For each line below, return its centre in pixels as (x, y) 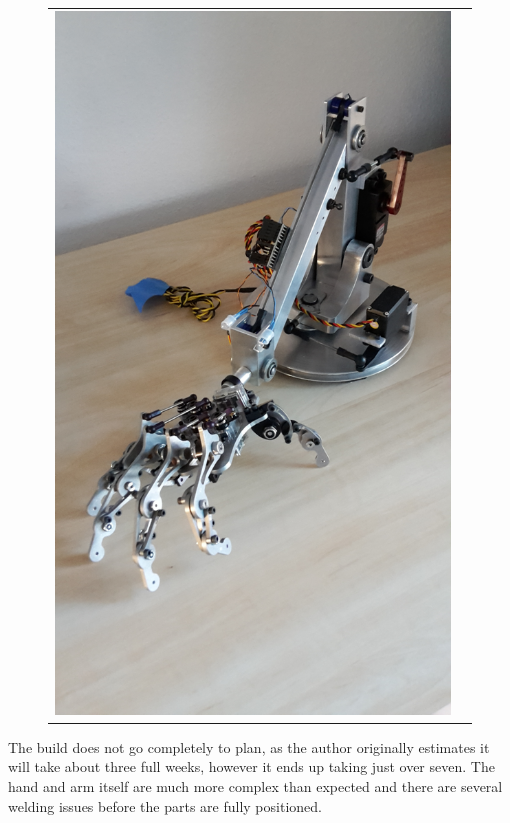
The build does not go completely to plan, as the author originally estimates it (249, 746)
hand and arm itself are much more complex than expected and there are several (255, 786)
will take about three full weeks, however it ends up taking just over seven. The (251, 766)
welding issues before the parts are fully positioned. (165, 805)
